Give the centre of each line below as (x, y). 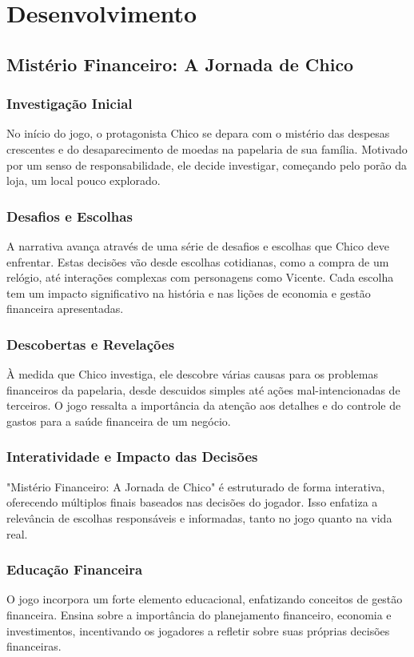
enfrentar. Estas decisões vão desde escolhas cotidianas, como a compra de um (198, 261)
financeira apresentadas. (65, 308)
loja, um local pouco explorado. (84, 180)
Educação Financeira (75, 569)
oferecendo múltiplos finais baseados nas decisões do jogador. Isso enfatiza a (192, 502)
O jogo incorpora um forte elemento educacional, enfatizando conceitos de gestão (205, 599)
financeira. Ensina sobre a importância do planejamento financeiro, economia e (199, 614)
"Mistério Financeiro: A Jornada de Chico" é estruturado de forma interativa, (196, 486)
